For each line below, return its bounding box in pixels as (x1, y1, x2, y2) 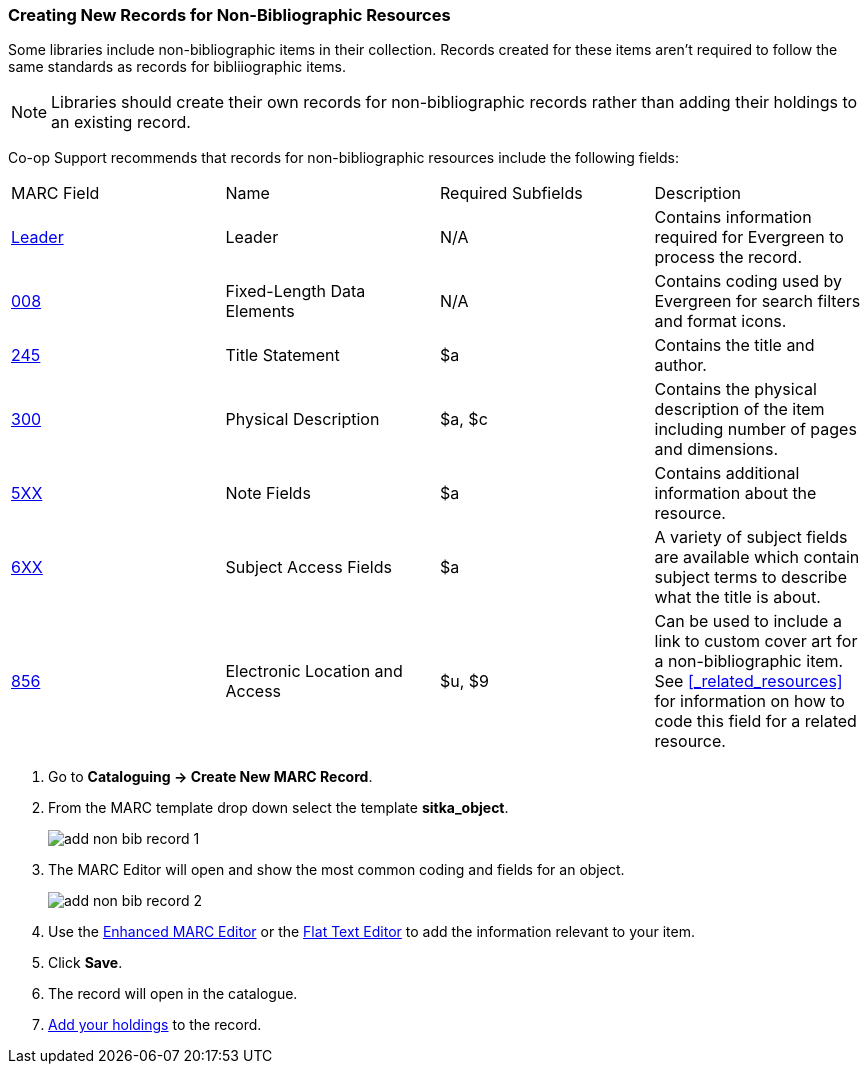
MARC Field (11, 183, 100, 204)
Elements (225, 301, 295, 322)
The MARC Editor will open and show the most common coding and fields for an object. (48, 861, 625, 879)
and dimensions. (654, 439, 779, 460)
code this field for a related (654, 711, 857, 732)
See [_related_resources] (654, 671, 843, 692)
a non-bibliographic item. (654, 651, 844, 672)
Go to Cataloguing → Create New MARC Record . (48, 768, 373, 786)
